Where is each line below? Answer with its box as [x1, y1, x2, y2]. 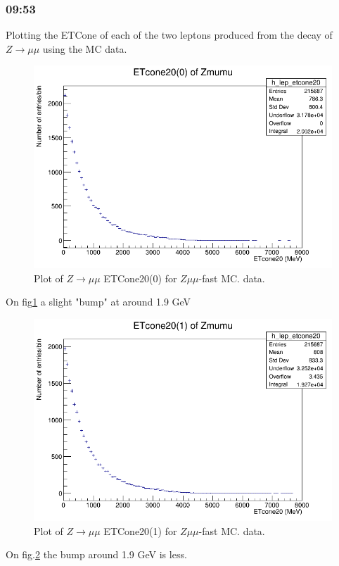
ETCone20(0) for [103, 270, 177, 285]
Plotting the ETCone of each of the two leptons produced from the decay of [6, 27, 333, 42]
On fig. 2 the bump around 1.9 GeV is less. [6, 547, 187, 562]
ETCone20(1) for [103, 523, 177, 538]
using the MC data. [42, 41, 127, 56]
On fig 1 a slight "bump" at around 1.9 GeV [6, 294, 191, 309]
